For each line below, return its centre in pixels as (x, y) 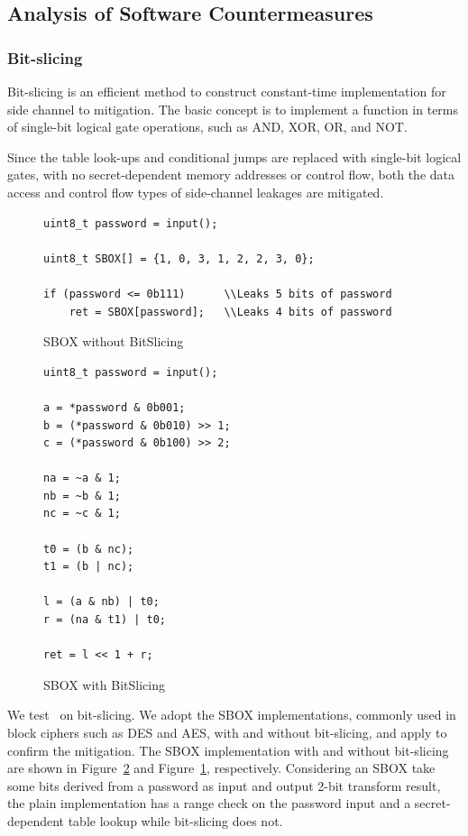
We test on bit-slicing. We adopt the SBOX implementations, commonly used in (232, 715)
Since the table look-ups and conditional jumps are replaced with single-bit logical (234, 156)
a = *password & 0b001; (115, 407)
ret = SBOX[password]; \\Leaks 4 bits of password (230, 312)
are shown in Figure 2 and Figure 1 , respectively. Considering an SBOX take (221, 768)
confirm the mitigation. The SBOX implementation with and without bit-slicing (228, 750)
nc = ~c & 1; (82, 514)
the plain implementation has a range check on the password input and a (209, 803)
